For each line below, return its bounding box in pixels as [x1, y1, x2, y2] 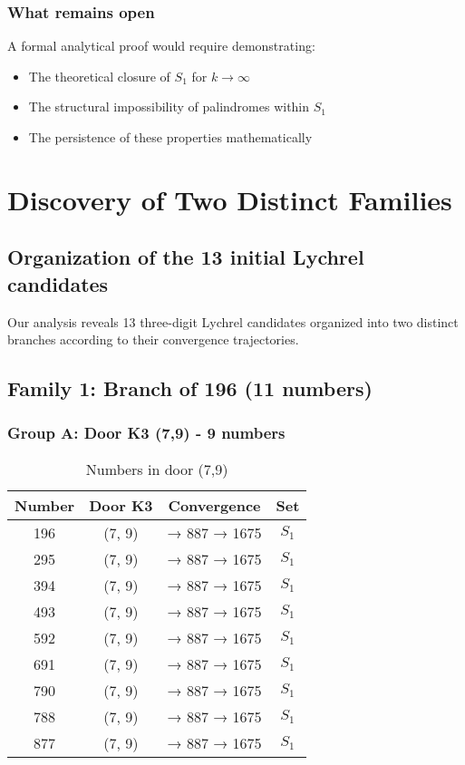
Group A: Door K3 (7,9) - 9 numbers [7, 421, 286, 444]
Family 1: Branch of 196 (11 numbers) [7, 374, 373, 402]
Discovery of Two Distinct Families [7, 180, 452, 218]
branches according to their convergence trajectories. [7, 330, 299, 349]
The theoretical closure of [28, 66, 170, 85]
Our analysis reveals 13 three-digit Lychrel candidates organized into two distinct [7, 312, 459, 331]
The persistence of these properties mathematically [28, 128, 313, 146]
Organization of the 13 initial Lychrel [7, 243, 364, 271]
